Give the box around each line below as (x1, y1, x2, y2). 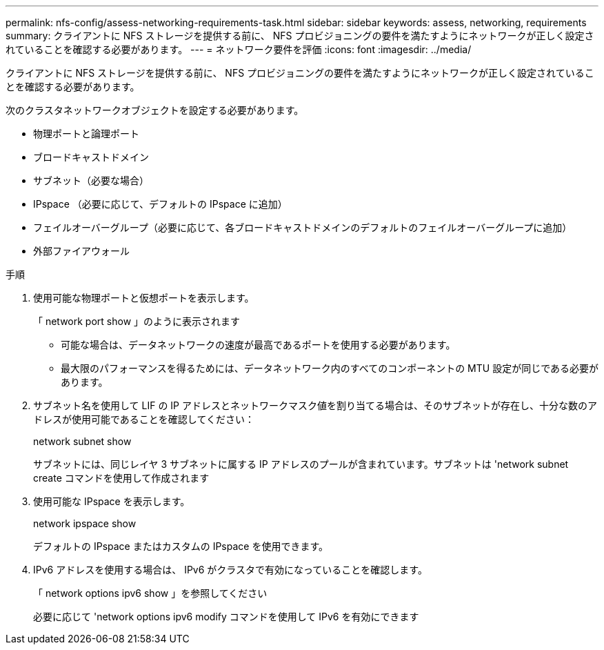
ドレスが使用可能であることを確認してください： (33, 413, 255, 425)
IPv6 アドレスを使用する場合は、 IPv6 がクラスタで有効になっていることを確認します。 (33, 564, 427, 575)
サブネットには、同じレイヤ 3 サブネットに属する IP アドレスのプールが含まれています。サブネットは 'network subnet (33, 458, 569, 470)
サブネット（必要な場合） (33, 175, 149, 186)
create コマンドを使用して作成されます (33, 472, 210, 484)
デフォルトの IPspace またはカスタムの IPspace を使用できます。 (33, 540, 328, 552)
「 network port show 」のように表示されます (33, 315, 241, 327)
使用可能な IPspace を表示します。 (33, 495, 190, 507)
